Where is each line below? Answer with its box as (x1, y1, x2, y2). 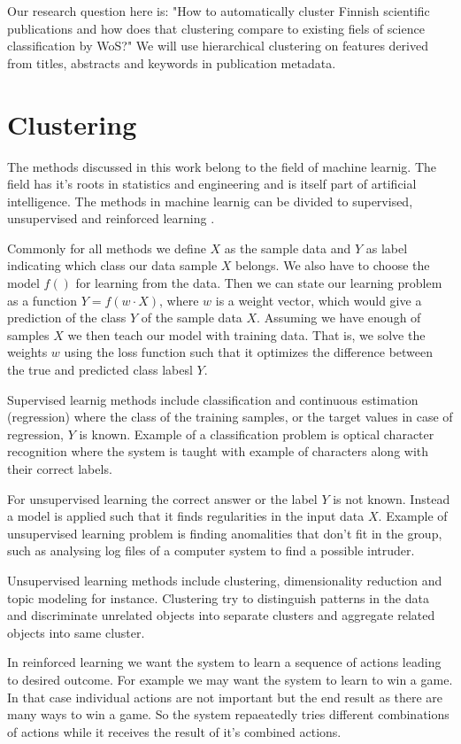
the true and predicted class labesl (7, 360, 193, 379)
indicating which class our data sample (7, 256, 218, 275)
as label (365, 238, 408, 257)
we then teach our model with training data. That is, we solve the (67, 325, 426, 344)
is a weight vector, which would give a (215, 291, 422, 309)
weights (7, 343, 48, 361)
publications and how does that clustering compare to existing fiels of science (7, 19, 425, 37)
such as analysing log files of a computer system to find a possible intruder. (7, 541, 415, 560)
